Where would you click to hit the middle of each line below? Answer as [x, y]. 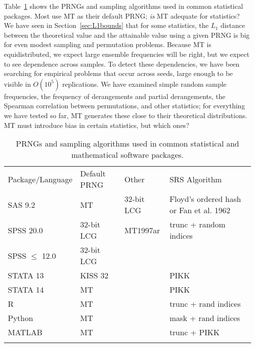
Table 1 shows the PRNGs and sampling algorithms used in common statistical [124, 6]
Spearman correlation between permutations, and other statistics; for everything [125, 106]
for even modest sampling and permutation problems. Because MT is [108, 44]
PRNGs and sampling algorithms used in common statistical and [127, 144]
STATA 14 [26, 290]
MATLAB [25, 332]
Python [21, 318]
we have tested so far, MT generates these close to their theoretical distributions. [126, 115]
